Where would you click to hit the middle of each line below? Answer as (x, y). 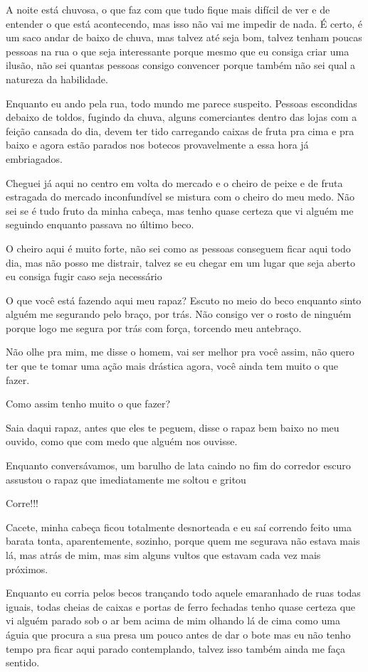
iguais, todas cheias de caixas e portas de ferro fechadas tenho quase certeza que (181, 606)
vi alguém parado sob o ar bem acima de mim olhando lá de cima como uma (173, 620)
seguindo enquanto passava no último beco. (100, 224)
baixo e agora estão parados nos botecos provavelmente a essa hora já (157, 145)
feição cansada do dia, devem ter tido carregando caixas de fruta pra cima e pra (180, 130)
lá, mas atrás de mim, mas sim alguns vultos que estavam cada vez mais (163, 555)
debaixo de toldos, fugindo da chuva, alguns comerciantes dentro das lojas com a (182, 117)
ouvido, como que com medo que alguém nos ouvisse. (122, 441)
